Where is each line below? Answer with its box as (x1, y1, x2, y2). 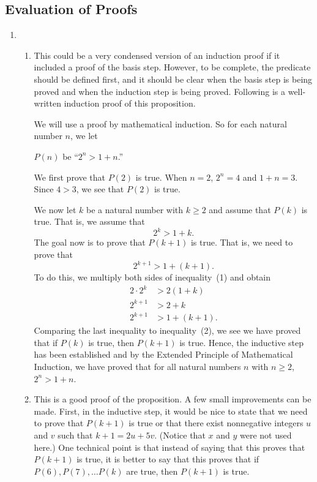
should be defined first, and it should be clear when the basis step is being (34, 72, 313, 85)
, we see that (76, 183, 124, 195)
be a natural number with (86, 203, 184, 216)
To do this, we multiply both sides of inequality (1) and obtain (34, 271, 271, 284)
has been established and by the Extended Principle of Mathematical (34, 348, 293, 361)
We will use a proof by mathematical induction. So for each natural (34, 117, 287, 130)
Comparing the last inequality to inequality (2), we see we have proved (34, 324, 301, 337)
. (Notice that (154, 429, 206, 442)
